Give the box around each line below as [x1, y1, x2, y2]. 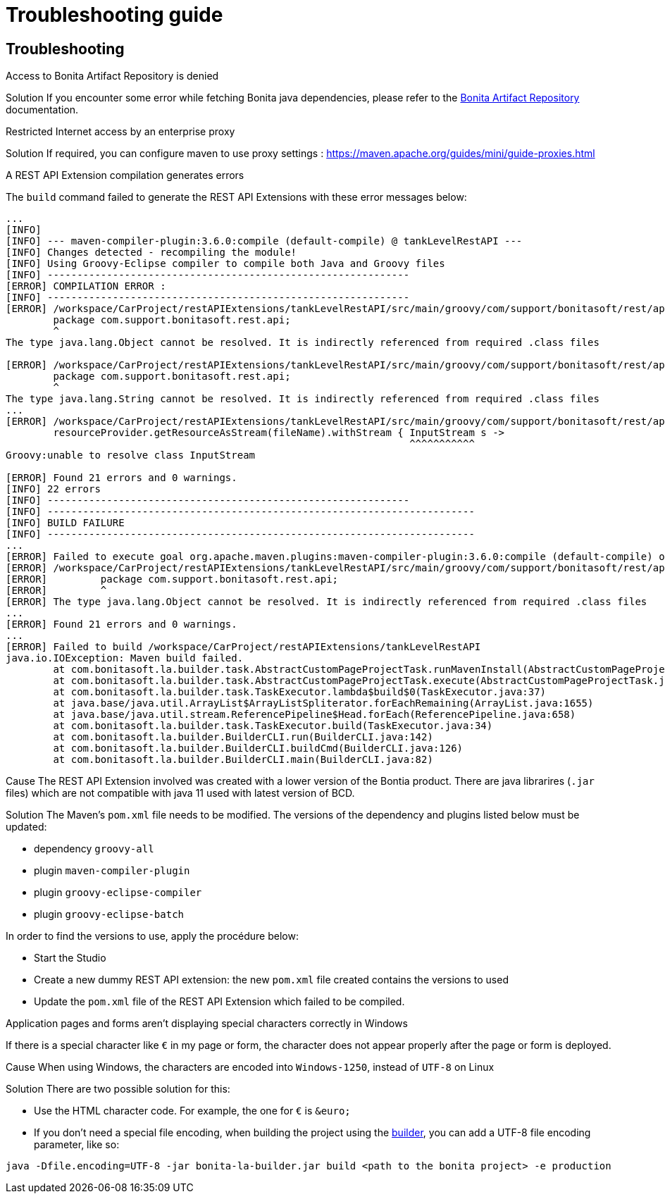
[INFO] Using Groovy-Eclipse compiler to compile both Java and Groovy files [6, 258, 445, 270]
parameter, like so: [34, 1138, 120, 1151]
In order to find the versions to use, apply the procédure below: [6, 930, 299, 943]
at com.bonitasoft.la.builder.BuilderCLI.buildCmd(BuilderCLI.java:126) [53, 743, 464, 754]
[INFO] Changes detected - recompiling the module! [6, 247, 297, 259]
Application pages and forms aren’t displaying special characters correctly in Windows [6, 1017, 408, 1030]
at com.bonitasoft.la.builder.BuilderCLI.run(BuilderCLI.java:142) [53, 731, 433, 743]
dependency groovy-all [34, 843, 154, 855]
